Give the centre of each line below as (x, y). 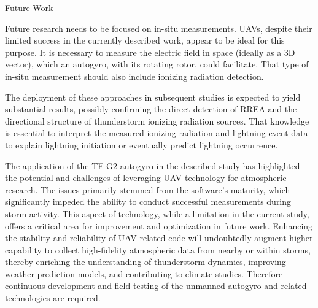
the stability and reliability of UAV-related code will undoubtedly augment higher (159, 238)
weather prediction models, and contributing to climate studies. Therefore (144, 273)
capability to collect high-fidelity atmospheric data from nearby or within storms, (158, 249)
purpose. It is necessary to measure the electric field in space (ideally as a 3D (150, 52)
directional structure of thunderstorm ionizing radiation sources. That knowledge (157, 121)
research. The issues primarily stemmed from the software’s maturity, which (148, 189)
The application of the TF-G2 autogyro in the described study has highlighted (153, 165)
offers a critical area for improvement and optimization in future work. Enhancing (159, 225)
